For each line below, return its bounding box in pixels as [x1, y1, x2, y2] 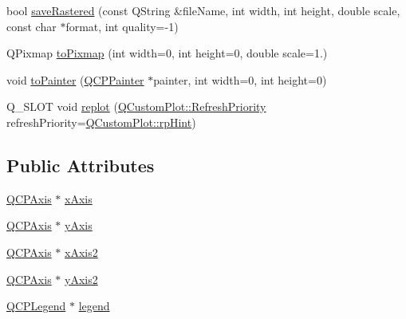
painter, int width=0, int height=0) [153, 71, 327, 88]
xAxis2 [65, 243, 98, 260]
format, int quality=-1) [65, 18, 179, 34]
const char [6, 18, 57, 34]
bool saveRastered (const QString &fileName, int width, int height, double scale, [6, 2, 400, 18]
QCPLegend [6, 297, 66, 314]
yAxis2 [65, 270, 98, 287]
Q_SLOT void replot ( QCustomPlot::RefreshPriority [6, 98, 266, 115]
